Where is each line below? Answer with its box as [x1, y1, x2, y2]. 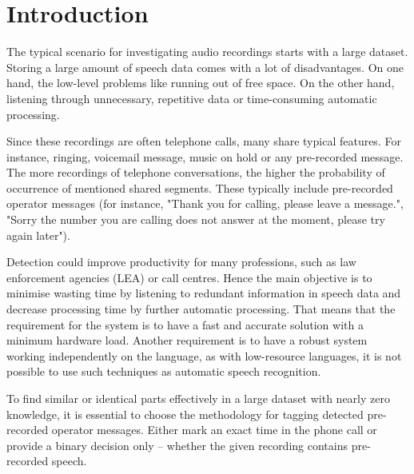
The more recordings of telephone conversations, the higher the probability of [6, 164, 385, 181]
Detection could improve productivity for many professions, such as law [6, 253, 356, 270]
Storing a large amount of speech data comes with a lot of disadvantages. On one [6, 58, 404, 75]
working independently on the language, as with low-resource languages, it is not [6, 347, 402, 364]
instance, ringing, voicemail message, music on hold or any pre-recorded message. [6, 148, 404, 165]
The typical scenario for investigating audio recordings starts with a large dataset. [6, 43, 408, 60]
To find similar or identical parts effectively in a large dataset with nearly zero [6, 390, 390, 406]
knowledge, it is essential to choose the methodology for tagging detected [6, 405, 364, 422]
